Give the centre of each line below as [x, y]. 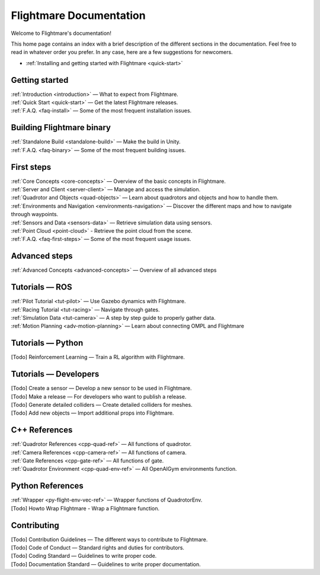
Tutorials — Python [47, 343]
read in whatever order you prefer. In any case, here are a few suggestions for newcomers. [122, 52]
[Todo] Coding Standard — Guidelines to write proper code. [84, 556]
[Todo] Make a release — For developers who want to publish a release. [99, 396]
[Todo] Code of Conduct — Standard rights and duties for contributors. [98, 547]
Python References [47, 486]
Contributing [35, 525]
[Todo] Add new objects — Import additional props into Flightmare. [92, 413]
